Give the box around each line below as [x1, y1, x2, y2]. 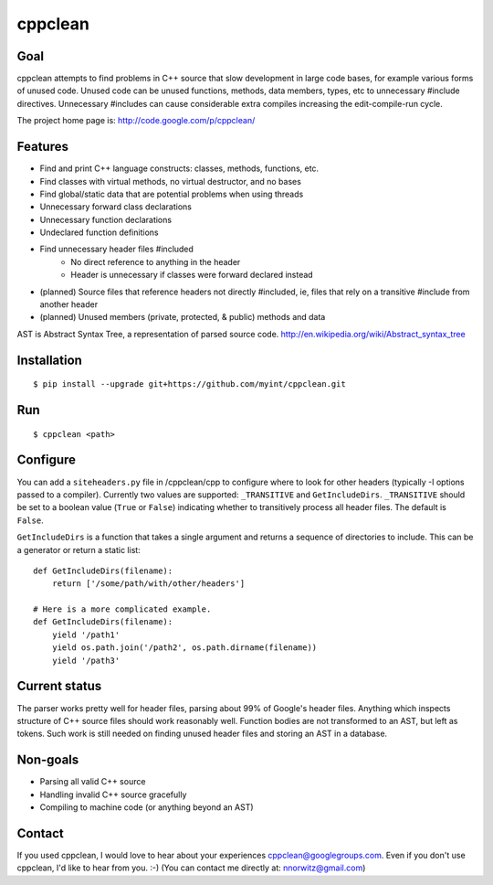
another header [39, 299, 99, 310]
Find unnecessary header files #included [39, 243, 194, 255]
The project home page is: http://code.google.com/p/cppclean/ [16, 115, 256, 126]
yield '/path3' [51, 655, 121, 666]
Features [16, 139, 68, 155]
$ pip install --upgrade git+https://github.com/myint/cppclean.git [33, 379, 346, 389]
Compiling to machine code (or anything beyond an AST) [39, 802, 255, 813]
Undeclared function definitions [39, 227, 159, 238]
